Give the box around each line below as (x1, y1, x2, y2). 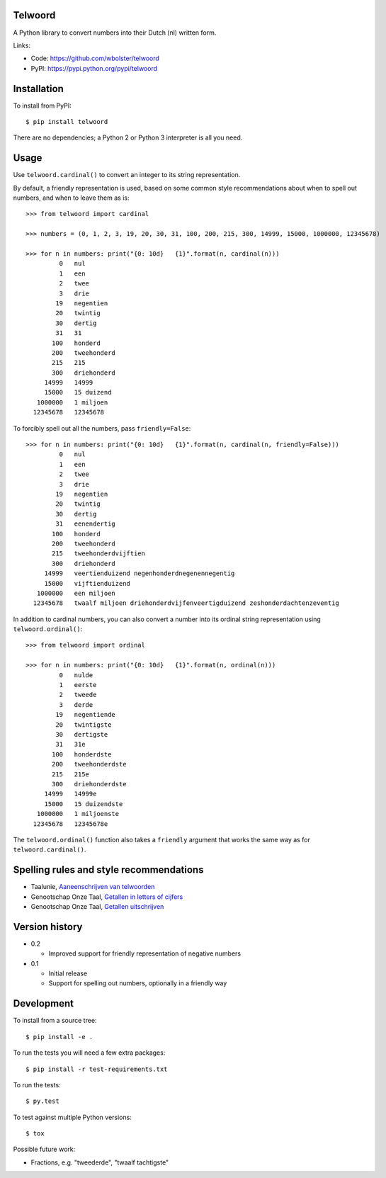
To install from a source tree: (13, 1016, 97, 1025)
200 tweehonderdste (52, 760, 127, 769)
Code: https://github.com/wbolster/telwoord (30, 54, 159, 63)
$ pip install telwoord (25, 118, 108, 125)
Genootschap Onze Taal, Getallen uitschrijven (30, 902, 164, 910)
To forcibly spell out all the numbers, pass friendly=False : (13, 424, 191, 432)
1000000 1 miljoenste (36, 810, 120, 818)
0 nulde (59, 671, 93, 679)
